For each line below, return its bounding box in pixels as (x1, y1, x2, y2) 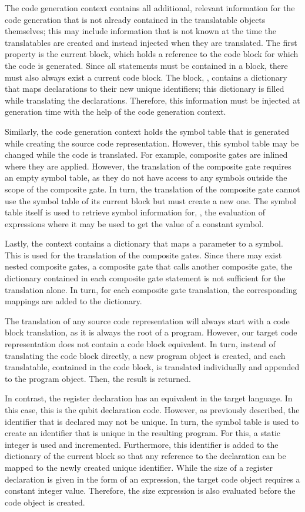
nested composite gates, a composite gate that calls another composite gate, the (5, 260, 293, 272)
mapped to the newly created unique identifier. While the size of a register (5, 461, 273, 473)
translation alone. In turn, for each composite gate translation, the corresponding (5, 283, 297, 295)
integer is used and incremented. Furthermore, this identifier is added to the (5, 438, 279, 450)
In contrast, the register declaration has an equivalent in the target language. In (5, 392, 293, 404)
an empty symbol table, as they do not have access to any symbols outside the (5, 171, 287, 184)
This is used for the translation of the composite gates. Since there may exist (5, 248, 282, 261)
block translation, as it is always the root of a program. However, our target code (5, 326, 297, 338)
